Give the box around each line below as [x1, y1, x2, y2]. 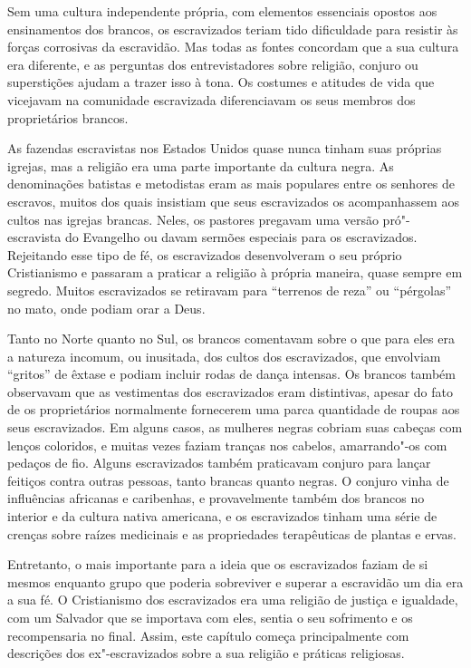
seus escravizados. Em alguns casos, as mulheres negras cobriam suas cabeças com [7, 418, 463, 437]
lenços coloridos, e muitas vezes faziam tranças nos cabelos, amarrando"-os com [7, 435, 447, 454]
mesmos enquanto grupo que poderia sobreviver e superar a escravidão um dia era [7, 572, 464, 591]
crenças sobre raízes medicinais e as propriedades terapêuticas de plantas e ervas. [7, 524, 457, 543]
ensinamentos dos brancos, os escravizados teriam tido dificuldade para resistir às [7, 19, 458, 38]
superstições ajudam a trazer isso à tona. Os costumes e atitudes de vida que [7, 73, 435, 92]
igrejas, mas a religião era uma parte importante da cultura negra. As [7, 156, 394, 175]
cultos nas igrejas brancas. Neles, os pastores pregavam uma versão [7, 209, 379, 228]
